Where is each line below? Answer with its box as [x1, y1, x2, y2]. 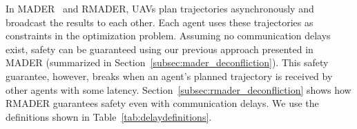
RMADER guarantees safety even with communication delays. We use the [6, 96, 319, 110]
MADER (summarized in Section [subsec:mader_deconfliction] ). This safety [6, 55, 329, 70]
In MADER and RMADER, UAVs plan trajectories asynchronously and [6, 1, 314, 15]
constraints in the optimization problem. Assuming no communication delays [6, 28, 331, 43]
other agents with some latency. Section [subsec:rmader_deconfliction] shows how [6, 82, 351, 97]
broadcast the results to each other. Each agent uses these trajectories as [6, 14, 313, 29]
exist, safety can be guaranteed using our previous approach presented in [6, 41, 313, 56]
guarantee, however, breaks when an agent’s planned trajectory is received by [6, 68, 333, 83]
